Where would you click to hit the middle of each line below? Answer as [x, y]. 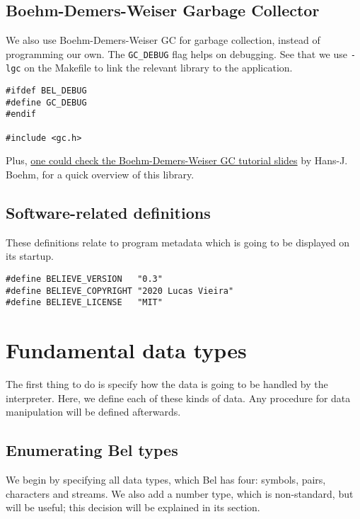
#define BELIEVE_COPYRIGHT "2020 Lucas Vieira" [120, 291]
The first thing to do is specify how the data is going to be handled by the [167, 384]
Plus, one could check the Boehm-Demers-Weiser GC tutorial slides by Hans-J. [177, 160]
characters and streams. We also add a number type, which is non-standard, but [180, 493]
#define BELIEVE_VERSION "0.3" [84, 279]
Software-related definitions [108, 212]
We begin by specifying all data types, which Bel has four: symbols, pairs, [166, 480]
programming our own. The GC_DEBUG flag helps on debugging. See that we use [176, 53]
